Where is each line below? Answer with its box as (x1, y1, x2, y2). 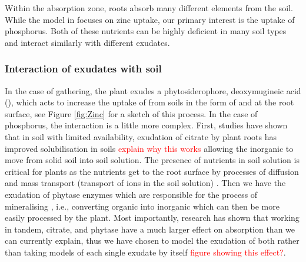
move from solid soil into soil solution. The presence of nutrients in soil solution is (5, 154, 300, 166)
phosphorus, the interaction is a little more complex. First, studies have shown (5, 119, 288, 131)
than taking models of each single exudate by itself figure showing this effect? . (5, 246, 286, 258)
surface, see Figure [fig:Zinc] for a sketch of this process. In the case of (5, 107, 258, 120)
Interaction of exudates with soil (5, 61, 162, 76)
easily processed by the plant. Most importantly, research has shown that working (5, 211, 300, 224)
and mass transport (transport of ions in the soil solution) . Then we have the (5, 177, 286, 189)
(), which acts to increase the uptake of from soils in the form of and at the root (5, 96, 294, 108)
